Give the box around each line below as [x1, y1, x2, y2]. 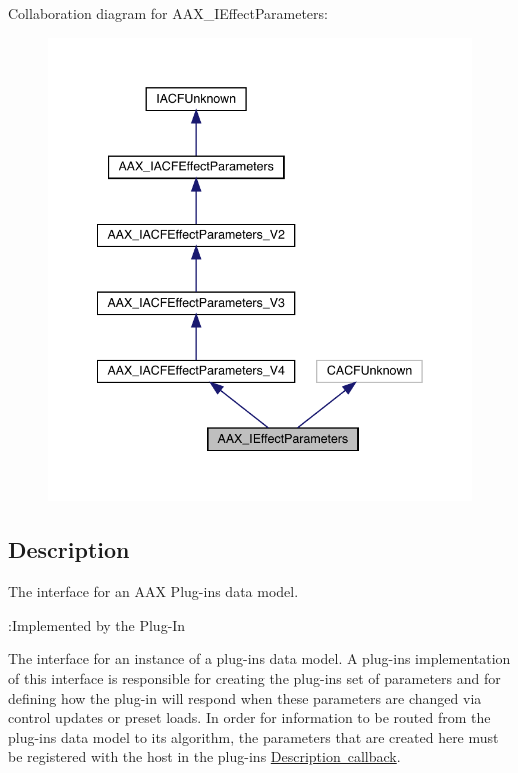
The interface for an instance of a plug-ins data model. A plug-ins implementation [8, 648, 511, 669]
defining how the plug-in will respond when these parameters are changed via [8, 687, 482, 708]
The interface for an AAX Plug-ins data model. [8, 581, 299, 602]
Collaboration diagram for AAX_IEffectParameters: [8, 3, 328, 23]
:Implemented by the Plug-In [8, 614, 186, 635]
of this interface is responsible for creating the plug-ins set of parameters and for [8, 668, 501, 688]
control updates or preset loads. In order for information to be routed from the [8, 707, 491, 728]
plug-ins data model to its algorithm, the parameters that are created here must [8, 726, 499, 747]
